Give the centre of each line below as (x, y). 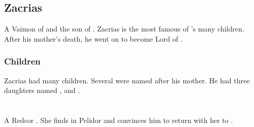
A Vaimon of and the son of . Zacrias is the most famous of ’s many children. (124, 29)
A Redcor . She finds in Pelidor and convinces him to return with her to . (119, 120)
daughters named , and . (42, 90)
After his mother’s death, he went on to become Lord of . (93, 38)
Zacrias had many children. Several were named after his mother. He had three (127, 80)
